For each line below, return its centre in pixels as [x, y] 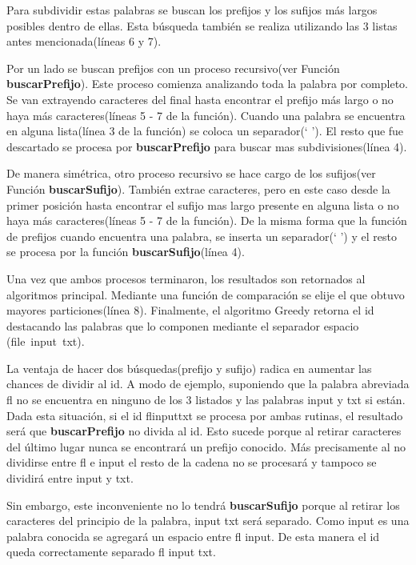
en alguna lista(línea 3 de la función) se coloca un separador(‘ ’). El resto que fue [205, 131]
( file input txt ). [46, 341]
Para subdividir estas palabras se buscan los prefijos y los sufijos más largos [192, 10]
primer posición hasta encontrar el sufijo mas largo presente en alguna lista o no [203, 204]
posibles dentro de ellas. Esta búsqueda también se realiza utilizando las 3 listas [202, 25]
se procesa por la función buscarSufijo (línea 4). [126, 252]
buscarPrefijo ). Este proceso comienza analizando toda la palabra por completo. [207, 84]
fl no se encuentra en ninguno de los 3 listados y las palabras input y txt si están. [206, 400]
